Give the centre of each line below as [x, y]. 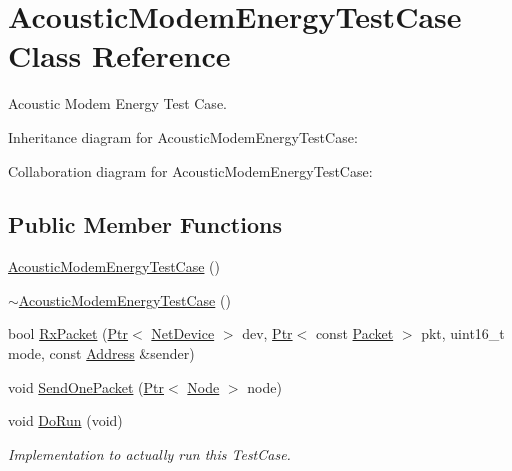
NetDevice [183, 333]
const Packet [354, 333]
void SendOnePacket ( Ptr [86, 386]
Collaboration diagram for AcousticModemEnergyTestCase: [190, 170]
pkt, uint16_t [463, 333]
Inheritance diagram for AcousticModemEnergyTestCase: [183, 136]
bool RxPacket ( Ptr [68, 333]
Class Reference [119, 55]
